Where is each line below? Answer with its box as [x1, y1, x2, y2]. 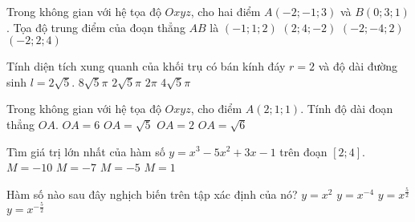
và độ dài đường [318, 58, 398, 75]
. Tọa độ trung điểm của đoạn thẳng [6, 18, 185, 35]
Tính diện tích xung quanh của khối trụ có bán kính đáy [6, 58, 286, 75]
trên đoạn [279, 143, 328, 159]
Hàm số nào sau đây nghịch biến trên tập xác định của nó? [6, 185, 298, 202]
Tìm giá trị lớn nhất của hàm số [6, 143, 165, 159]
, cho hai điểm [190, 3, 261, 19]
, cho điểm [190, 100, 242, 117]
